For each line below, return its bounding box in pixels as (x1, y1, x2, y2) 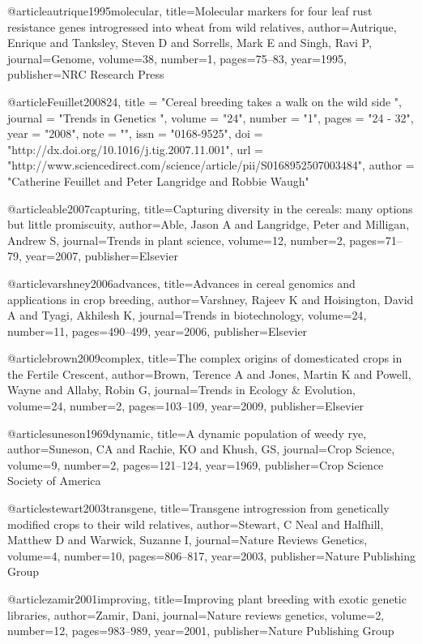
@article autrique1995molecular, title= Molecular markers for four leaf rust (7, 2, 373, 19)
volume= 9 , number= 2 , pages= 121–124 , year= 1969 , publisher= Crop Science (7, 456, 384, 473)
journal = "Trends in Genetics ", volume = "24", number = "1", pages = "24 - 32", (7, 109, 414, 126)
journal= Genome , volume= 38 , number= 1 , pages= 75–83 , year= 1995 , (7, 49, 347, 67)
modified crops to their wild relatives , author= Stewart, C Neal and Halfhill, (7, 515, 384, 532)
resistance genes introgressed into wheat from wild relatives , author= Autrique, (7, 18, 397, 35)
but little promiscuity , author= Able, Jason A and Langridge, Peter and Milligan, (7, 216, 410, 233)
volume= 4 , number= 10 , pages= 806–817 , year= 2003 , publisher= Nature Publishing (7, 547, 416, 564)
